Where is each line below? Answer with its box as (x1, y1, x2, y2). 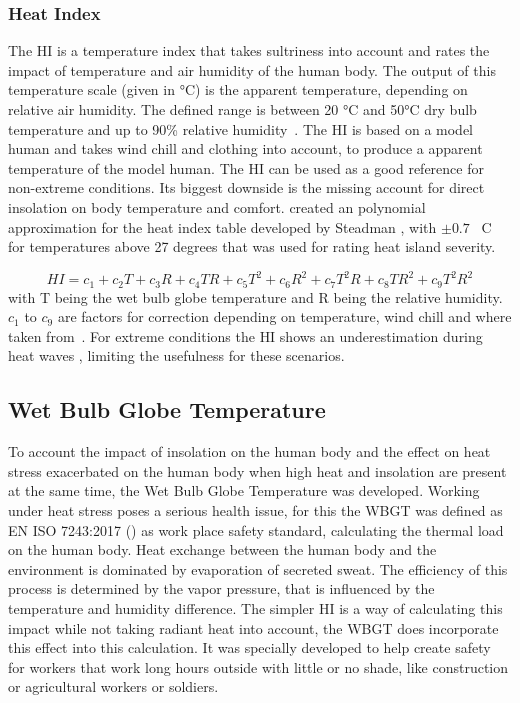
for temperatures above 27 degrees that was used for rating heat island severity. (8, 236, 496, 257)
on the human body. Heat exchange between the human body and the (8, 539, 437, 560)
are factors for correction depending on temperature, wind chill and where (57, 306, 512, 327)
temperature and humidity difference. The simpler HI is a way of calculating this (8, 598, 503, 619)
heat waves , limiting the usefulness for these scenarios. (8, 345, 345, 366)
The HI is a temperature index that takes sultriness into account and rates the (8, 40, 490, 61)
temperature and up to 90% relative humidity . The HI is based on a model (8, 118, 473, 139)
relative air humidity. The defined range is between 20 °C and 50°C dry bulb (8, 99, 477, 119)
